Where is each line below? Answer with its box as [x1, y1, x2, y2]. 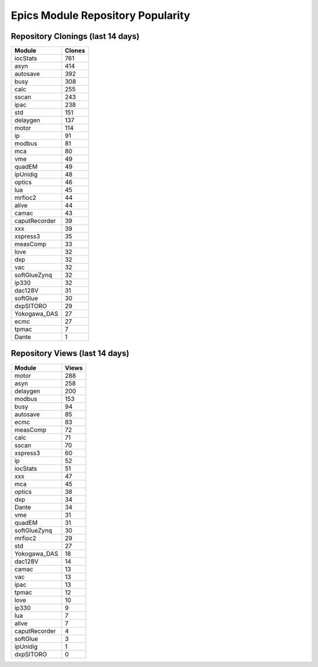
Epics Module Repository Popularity [11, 9, 191, 22]
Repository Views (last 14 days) [11, 349, 130, 359]
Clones [65, 47, 85, 55]
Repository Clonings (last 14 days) [11, 31, 140, 41]
